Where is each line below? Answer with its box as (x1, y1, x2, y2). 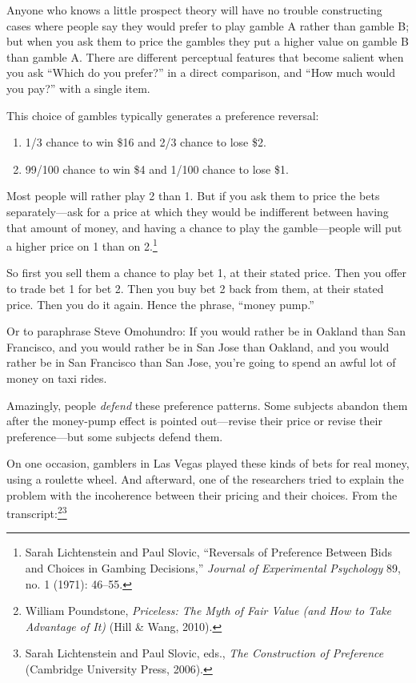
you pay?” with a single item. (6, 79, 150, 96)
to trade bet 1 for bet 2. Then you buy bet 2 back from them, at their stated (6, 279, 384, 296)
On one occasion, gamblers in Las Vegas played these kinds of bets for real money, (6, 455, 410, 472)
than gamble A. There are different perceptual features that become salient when (6, 48, 404, 65)
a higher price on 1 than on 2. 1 (6, 235, 158, 254)
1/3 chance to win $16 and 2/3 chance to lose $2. (25, 134, 266, 151)
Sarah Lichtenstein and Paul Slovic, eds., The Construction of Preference (25, 645, 384, 661)
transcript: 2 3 (6, 503, 67, 521)
